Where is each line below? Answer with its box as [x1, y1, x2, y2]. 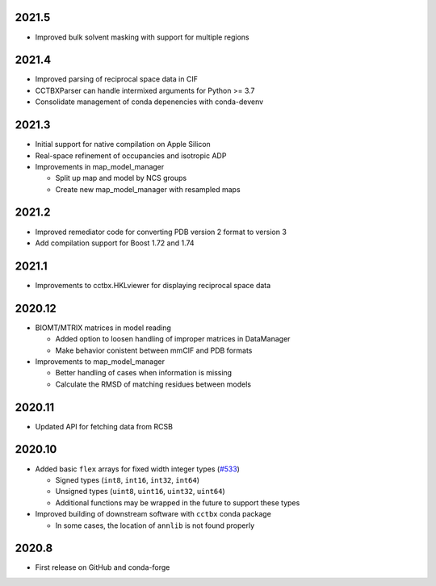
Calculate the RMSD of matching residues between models [55, 379, 252, 389]
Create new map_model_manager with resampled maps [55, 184, 241, 194]
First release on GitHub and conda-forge [35, 563, 170, 572]
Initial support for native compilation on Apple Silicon [35, 140, 212, 149]
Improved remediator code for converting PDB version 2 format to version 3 [35, 227, 287, 236]
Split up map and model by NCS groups [55, 174, 187, 183]
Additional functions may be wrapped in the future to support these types [55, 497, 300, 508]
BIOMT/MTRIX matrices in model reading [35, 323, 171, 333]
